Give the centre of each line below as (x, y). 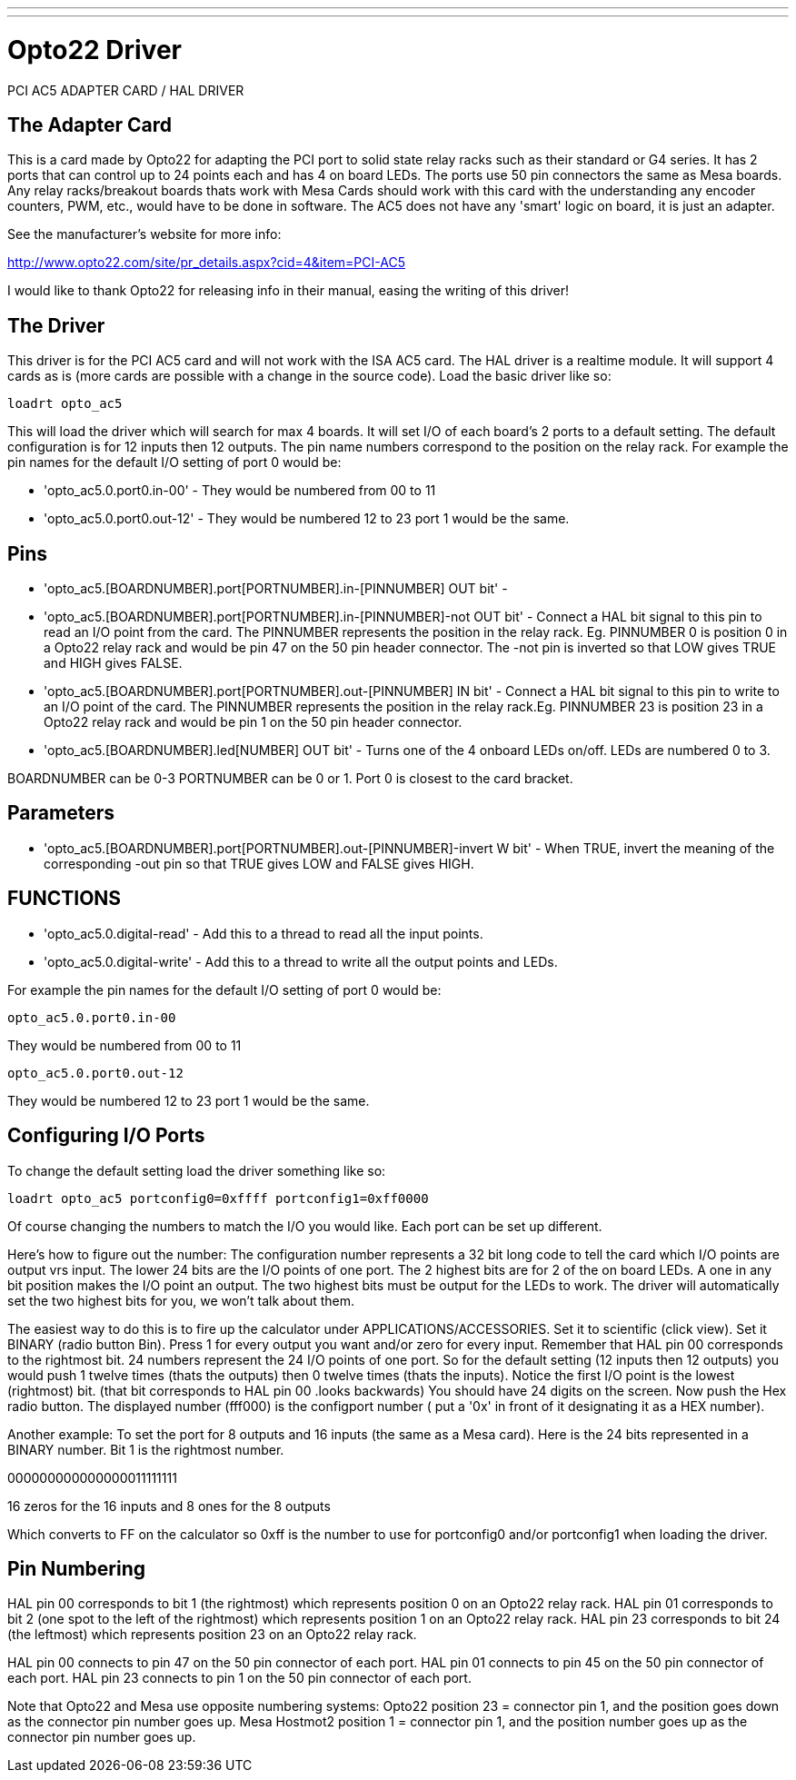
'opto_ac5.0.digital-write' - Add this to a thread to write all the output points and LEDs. (301, 961)
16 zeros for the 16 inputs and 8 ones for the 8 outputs (169, 1506)
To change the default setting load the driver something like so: (197, 1170)
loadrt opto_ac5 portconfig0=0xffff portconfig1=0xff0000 (218, 1198)
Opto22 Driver (95, 50)
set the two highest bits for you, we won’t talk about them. (181, 1300)
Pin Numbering (77, 1568)
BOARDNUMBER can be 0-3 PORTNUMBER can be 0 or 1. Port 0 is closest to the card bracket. (290, 779)
